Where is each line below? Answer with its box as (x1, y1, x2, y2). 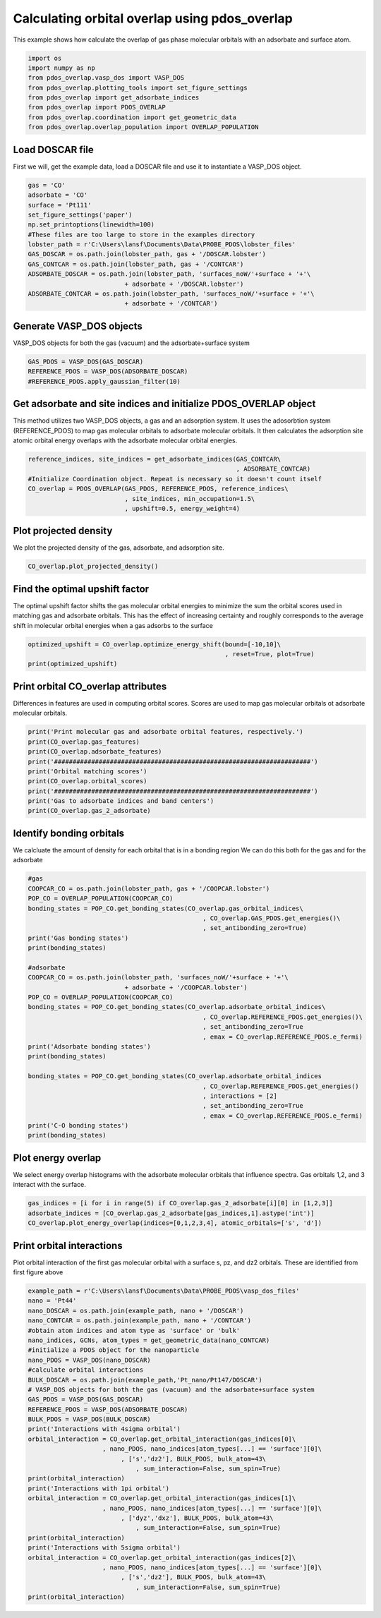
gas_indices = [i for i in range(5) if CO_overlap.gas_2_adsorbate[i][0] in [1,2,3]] (28, 1200, 333, 1207)
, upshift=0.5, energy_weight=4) (124, 505, 241, 512)
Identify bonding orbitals (13, 827, 125, 839)
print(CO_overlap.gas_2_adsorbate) (28, 807, 151, 815)
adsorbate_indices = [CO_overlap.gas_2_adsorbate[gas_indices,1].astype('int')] (28, 1209, 315, 1217)
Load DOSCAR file (13, 143, 95, 155)
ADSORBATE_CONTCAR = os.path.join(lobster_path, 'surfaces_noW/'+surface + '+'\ (28, 290, 315, 298)
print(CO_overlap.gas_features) (28, 737, 140, 746)
